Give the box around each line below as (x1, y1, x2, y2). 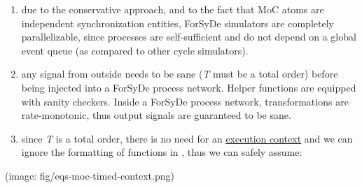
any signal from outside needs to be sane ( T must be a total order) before (21, 66, 338, 81)
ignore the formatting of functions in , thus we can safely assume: (21, 145, 302, 159)
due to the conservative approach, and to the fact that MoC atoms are (21, 2, 324, 16)
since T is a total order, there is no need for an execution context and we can (21, 131, 353, 145)
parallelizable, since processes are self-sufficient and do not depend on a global (21, 29, 356, 44)
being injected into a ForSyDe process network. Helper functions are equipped (21, 80, 356, 94)
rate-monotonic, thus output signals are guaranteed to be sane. (21, 108, 291, 122)
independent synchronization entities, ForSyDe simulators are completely (21, 15, 334, 30)
